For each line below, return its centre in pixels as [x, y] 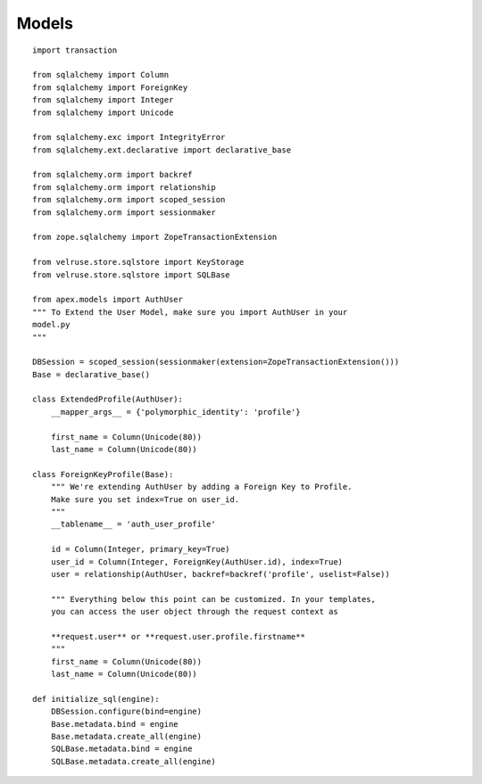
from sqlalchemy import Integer [103, 100]
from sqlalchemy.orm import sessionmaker [124, 212]
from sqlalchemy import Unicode [103, 112]
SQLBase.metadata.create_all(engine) [133, 761]
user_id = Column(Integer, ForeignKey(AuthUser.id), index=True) [197, 561]
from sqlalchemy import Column [101, 75]
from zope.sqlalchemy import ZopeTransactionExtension [155, 237]
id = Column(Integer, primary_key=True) [141, 549]
